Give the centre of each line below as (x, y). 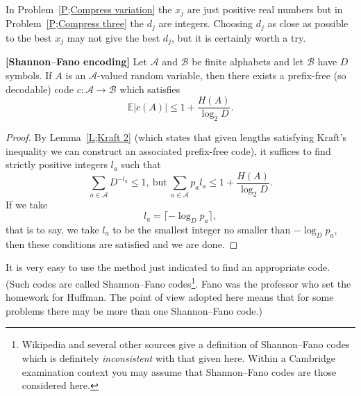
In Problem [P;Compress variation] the (89, 9)
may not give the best (114, 37)
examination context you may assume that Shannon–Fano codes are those (179, 371)
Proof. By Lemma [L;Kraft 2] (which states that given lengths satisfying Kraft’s (176, 137)
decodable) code (40, 89)
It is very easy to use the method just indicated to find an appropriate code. (168, 267)
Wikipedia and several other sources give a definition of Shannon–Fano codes (186, 344)
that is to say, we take (52, 229)
